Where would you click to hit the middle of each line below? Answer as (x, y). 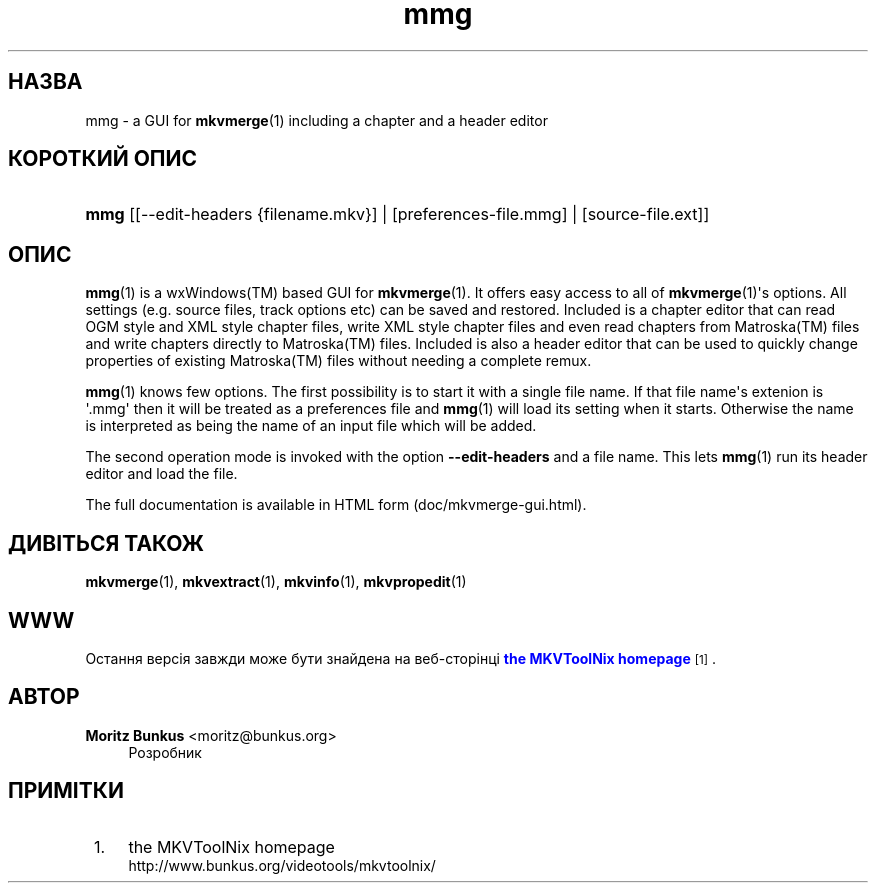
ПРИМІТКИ (66, 791)
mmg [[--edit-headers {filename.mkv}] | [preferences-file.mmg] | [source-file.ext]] (397, 214)
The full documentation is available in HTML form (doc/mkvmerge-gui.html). (336, 505)
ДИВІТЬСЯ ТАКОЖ (106, 543)
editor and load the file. (161, 474)
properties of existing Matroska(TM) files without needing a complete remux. (338, 361)
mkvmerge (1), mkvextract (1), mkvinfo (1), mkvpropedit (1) (276, 582)
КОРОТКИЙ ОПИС (103, 159)
